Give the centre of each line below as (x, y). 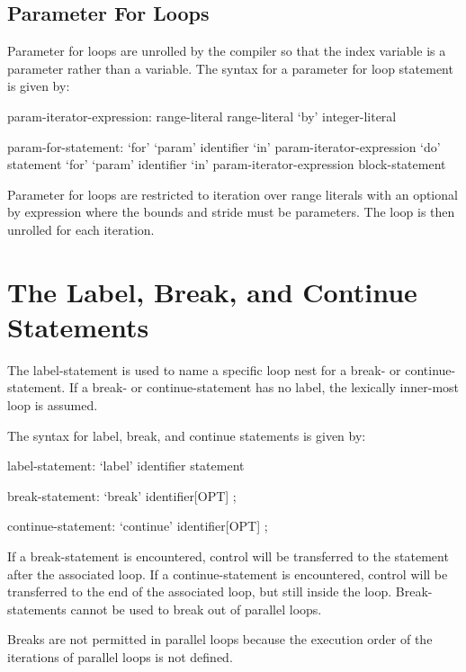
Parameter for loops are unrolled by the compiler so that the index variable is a (227, 51)
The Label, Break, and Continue (212, 291)
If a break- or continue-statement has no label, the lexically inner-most (264, 387)
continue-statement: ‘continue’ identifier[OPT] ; (138, 526)
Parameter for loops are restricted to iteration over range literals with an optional (233, 194)
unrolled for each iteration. (81, 229)
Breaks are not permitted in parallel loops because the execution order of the (220, 639)
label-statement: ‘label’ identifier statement (126, 466)
